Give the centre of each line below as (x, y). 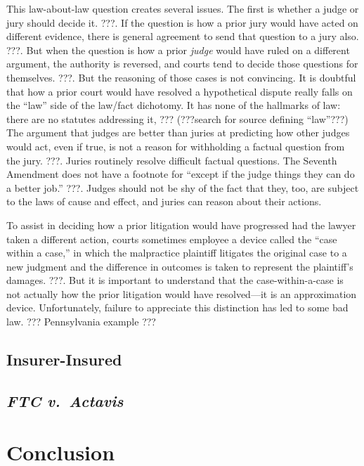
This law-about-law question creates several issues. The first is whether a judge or (183, 8)
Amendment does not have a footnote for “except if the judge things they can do (181, 174)
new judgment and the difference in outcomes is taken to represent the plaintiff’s (180, 266)
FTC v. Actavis (65, 400)
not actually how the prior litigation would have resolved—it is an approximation (182, 293)
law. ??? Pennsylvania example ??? (81, 322)
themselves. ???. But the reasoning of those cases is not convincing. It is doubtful (181, 77)
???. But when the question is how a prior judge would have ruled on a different (178, 50)
